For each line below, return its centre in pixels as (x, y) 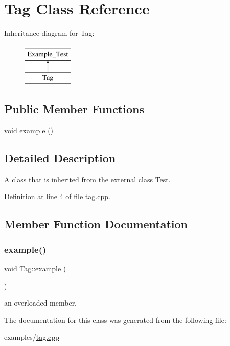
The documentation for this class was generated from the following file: (115, 320)
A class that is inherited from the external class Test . (87, 179)
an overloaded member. (41, 303)
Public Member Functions (74, 109)
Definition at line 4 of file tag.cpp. (57, 196)
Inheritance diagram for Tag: (49, 33)
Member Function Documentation (96, 224)
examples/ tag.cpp (32, 337)
